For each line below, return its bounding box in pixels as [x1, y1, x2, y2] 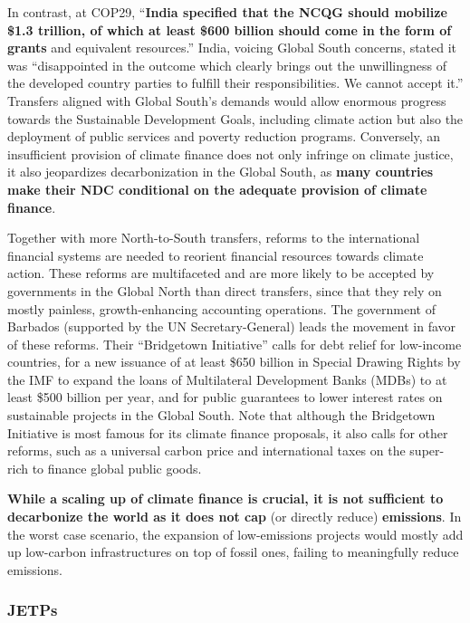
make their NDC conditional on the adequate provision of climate [7, 179, 427, 198]
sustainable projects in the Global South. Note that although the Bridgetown [7, 406, 436, 425]
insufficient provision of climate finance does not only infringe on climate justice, [7, 144, 454, 163]
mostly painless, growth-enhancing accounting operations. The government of [7, 299, 436, 318]
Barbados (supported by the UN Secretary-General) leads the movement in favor [7, 317, 456, 336]
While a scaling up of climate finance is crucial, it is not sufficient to [7, 489, 444, 508]
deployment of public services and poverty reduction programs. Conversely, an [7, 127, 441, 146]
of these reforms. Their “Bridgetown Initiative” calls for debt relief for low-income [7, 334, 462, 353]
